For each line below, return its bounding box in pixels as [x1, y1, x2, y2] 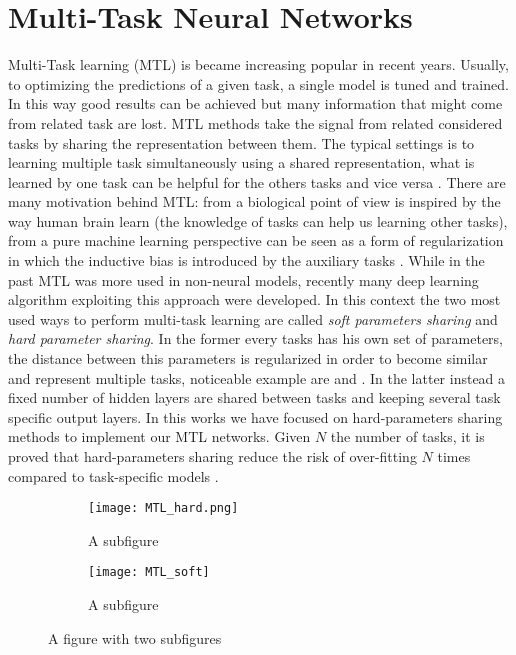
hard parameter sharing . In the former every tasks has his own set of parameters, [8, 328, 504, 349]
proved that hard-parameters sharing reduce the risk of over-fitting [8, 446, 417, 466]
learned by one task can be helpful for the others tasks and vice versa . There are [8, 171, 506, 192]
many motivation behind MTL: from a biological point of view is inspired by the [8, 191, 501, 212]
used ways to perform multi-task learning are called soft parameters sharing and [8, 308, 498, 329]
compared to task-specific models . [8, 465, 219, 486]
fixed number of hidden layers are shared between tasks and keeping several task [8, 387, 501, 408]
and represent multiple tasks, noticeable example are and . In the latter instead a [8, 367, 506, 388]
